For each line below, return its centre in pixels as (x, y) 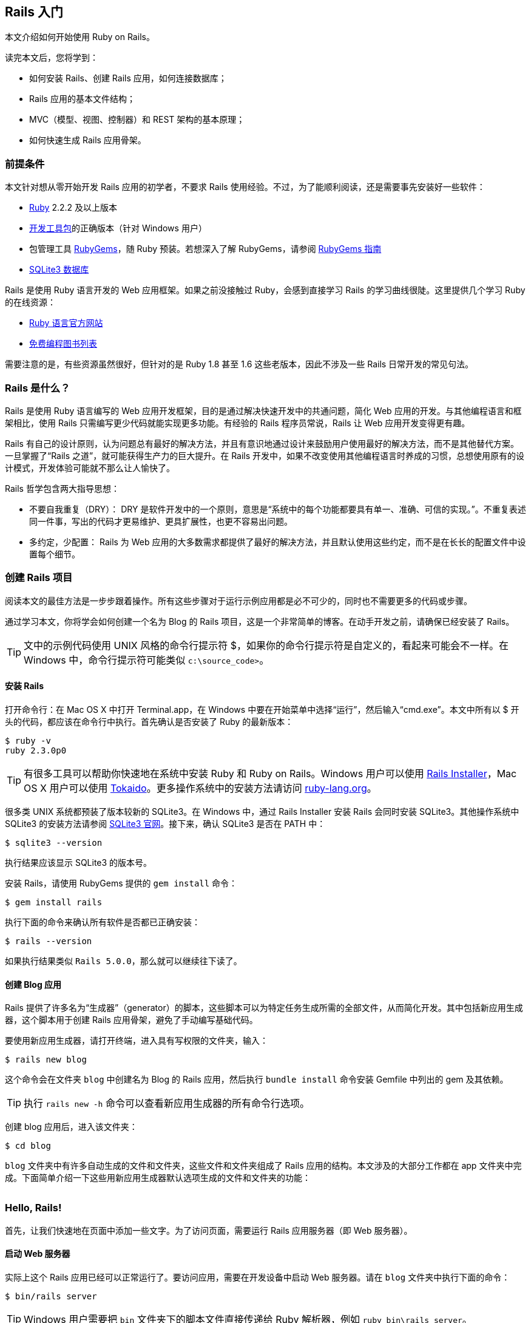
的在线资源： (30, 302)
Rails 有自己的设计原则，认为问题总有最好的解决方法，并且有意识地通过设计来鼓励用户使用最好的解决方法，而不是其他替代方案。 (262, 443)
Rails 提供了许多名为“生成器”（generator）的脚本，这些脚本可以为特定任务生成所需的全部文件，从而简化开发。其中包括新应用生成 (264, 1008)
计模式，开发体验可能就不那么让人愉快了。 (90, 468)
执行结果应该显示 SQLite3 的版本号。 (79, 862)
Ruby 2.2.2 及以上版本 (73, 208)
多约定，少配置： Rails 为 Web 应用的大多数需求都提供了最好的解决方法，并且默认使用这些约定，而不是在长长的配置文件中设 (278, 542)
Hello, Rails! (33, 1208)
